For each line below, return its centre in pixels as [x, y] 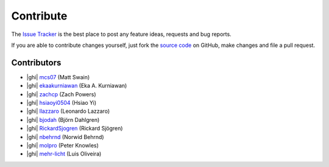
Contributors [36, 62]
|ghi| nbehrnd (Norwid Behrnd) [65, 137]
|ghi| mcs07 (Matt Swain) [58, 77]
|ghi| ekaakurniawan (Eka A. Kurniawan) [77, 86]
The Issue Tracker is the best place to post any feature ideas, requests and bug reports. [121, 34]
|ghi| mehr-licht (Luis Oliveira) [64, 154]
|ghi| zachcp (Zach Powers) [62, 94]
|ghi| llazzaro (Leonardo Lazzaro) [68, 111]
